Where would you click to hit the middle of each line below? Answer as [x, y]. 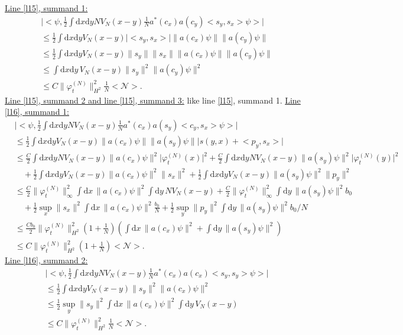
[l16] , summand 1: [37, 112]
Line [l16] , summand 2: [46, 260]
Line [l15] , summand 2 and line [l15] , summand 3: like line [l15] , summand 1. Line [153, 100]
